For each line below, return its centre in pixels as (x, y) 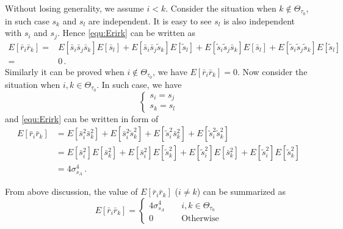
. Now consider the (272, 71)
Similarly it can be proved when (65, 71)
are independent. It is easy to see (150, 20)
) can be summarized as (241, 191)
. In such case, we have (139, 84)
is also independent (259, 20)
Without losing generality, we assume (74, 8)
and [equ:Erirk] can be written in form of (82, 118)
